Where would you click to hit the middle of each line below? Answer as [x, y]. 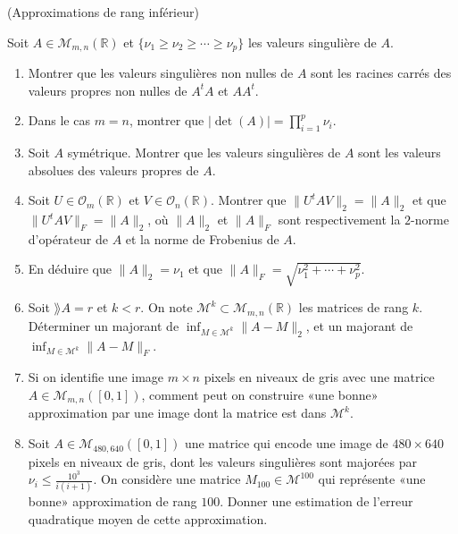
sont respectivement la [339, 220]
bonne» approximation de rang [112, 501]
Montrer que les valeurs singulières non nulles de [161, 73]
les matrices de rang [354, 307]
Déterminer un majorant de [104, 325]
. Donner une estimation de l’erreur [316, 501]
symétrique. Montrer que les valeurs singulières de [204, 153]
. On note [167, 307]
